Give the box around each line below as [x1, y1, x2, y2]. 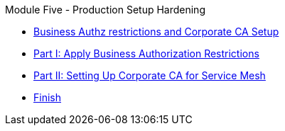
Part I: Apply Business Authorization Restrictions [33, 47, 259, 59]
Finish [33, 91, 61, 103]
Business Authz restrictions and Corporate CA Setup [33, 25, 279, 38]
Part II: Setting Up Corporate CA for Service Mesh [33, 69, 266, 81]
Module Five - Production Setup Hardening [5, 4, 205, 16]
